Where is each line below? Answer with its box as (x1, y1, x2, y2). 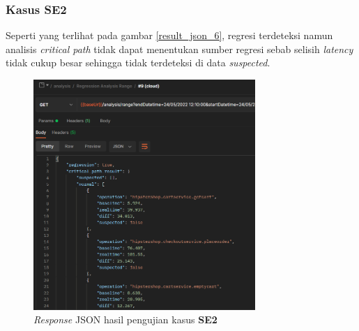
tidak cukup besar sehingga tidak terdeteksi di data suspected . (6, 55, 270, 70)
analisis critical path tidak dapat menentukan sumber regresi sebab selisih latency (6, 41, 353, 56)
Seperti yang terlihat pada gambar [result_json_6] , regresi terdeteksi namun (6, 28, 333, 43)
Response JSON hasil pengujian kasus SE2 (33, 312, 217, 327)
